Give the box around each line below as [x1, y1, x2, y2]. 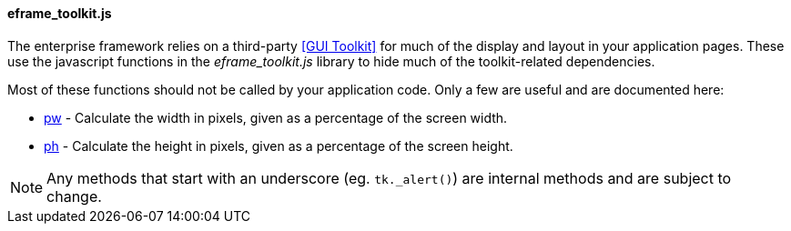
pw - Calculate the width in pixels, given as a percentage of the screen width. [44, 109, 508, 126]
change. [46, 186, 102, 206]
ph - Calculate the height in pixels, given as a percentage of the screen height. [44, 137, 513, 154]
